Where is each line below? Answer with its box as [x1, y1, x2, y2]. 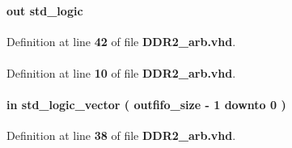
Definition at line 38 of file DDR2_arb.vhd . [6, 127, 236, 144]
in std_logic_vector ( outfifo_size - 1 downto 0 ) [6, 96, 286, 113]
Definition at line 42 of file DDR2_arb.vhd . [6, 32, 236, 49]
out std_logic [6, 2, 83, 19]
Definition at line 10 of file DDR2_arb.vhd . [6, 64, 236, 81]
